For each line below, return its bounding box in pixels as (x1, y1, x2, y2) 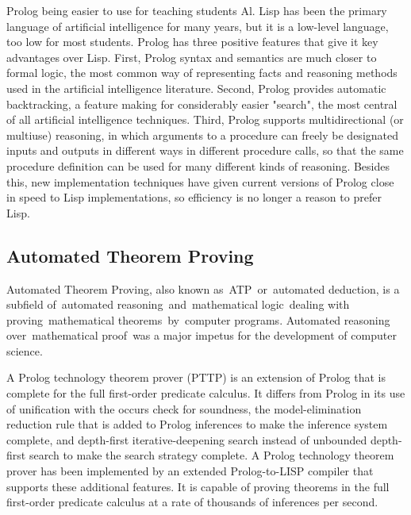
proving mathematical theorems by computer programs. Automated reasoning (6, 311, 390, 328)
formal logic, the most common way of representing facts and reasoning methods (6, 64, 398, 81)
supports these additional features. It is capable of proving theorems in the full (6, 478, 390, 494)
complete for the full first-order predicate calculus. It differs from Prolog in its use (6, 385, 405, 402)
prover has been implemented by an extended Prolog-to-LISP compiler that (6, 463, 374, 479)
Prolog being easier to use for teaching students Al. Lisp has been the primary (6, 2, 387, 18)
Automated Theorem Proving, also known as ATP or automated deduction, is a (6, 280, 400, 297)
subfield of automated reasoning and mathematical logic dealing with (6, 296, 350, 313)
